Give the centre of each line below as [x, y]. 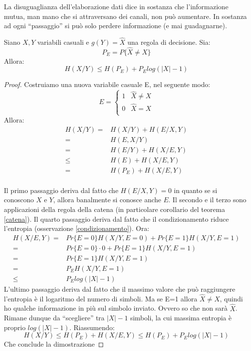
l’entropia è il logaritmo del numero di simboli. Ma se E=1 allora [101, 298]
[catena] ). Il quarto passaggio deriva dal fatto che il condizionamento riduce [117, 219]
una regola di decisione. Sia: [169, 42]
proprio [15, 327]
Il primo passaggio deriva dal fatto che [61, 190]
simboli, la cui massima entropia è [181, 318]
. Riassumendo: [92, 327]
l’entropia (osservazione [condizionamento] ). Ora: [77, 228]
